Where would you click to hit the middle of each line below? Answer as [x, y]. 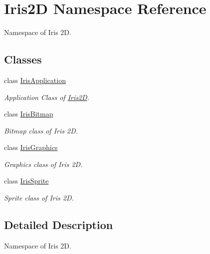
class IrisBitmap [29, 114]
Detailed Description [59, 225]
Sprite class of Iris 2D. [39, 198]
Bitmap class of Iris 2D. [41, 130]
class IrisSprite [26, 181]
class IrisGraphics [31, 147]
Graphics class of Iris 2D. [43, 164]
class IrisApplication [35, 80]
